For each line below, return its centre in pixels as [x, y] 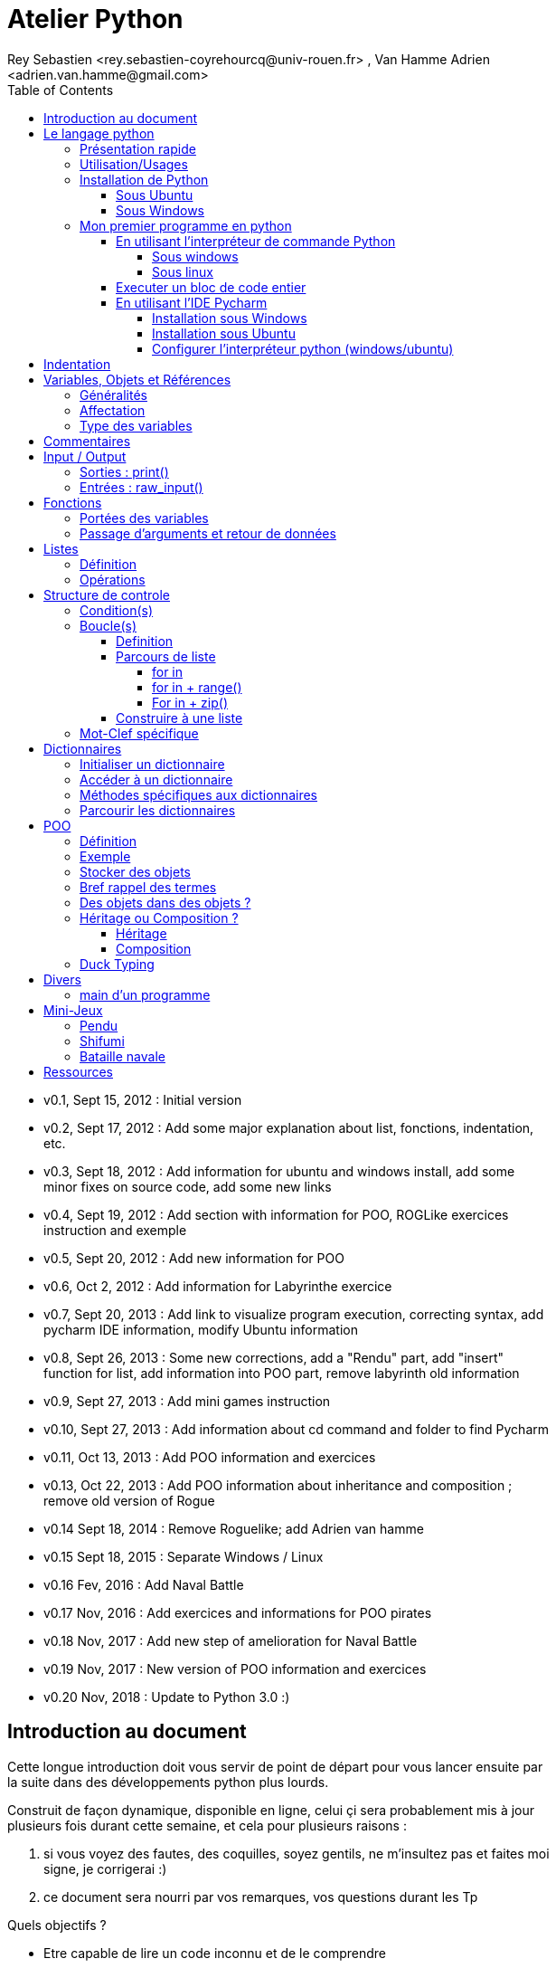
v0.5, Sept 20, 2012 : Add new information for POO [194, 1258]
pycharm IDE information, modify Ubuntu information [201, 1329]
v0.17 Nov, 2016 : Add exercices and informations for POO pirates [238, 1612]
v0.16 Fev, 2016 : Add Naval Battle [144, 1584]
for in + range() [197, 687]
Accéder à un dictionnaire [156, 779]
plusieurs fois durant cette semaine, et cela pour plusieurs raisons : [207, 1825]
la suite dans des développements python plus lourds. [168, 1782]
